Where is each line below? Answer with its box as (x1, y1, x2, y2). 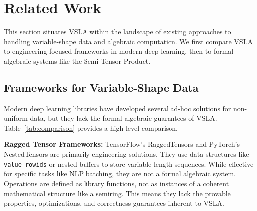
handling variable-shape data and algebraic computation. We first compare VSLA (4, 36, 253, 46)
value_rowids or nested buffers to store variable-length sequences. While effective (4, 158, 254, 169)
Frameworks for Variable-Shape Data (4, 79, 199, 95)
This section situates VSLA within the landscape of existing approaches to (4, 26, 231, 37)
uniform (4, 113, 28, 123)
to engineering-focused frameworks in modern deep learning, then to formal (4, 46, 234, 56)
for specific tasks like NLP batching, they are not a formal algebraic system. (4, 168, 236, 179)
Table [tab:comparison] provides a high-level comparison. (4, 122, 178, 133)
